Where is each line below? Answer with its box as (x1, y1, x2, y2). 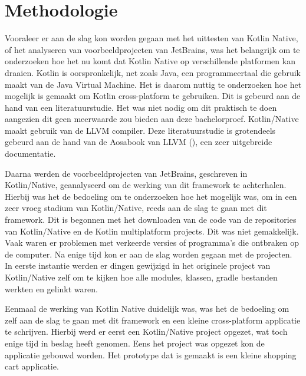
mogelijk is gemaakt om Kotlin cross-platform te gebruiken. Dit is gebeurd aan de (5, 90, 301, 102)
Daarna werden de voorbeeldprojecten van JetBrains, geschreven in (5, 167, 248, 179)
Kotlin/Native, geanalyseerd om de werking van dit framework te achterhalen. (5, 179, 287, 191)
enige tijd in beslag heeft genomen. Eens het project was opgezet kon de (5, 337, 265, 349)
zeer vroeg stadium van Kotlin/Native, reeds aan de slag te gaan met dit (5, 202, 267, 214)
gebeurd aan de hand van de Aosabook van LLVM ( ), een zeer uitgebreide (5, 136, 272, 148)
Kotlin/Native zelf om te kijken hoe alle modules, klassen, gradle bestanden (5, 271, 278, 283)
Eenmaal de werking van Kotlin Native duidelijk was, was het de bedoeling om (5, 302, 289, 315)
